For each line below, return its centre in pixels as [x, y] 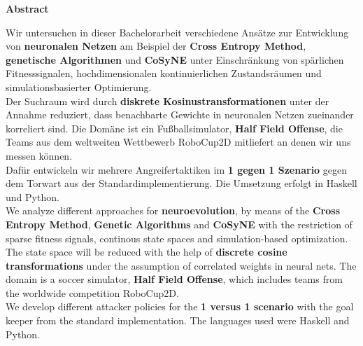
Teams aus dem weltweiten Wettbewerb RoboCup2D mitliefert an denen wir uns [178, 142]
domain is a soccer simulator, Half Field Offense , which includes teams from [174, 279]
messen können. [39, 155]
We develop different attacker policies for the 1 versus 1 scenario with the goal [180, 306]
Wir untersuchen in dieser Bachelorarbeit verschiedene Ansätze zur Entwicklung [177, 32]
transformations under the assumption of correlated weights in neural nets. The [181, 265]
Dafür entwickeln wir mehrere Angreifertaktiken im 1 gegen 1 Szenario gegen [177, 169]
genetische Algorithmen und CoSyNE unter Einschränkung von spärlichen [175, 59]
